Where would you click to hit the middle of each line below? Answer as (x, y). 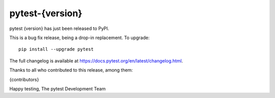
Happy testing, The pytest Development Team (58, 88)
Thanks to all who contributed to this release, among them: (71, 70)
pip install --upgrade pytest (56, 49)
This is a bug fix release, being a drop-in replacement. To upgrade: (79, 38)
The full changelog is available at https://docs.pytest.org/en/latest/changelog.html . (96, 60)
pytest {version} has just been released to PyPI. (59, 28)
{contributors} (24, 79)
